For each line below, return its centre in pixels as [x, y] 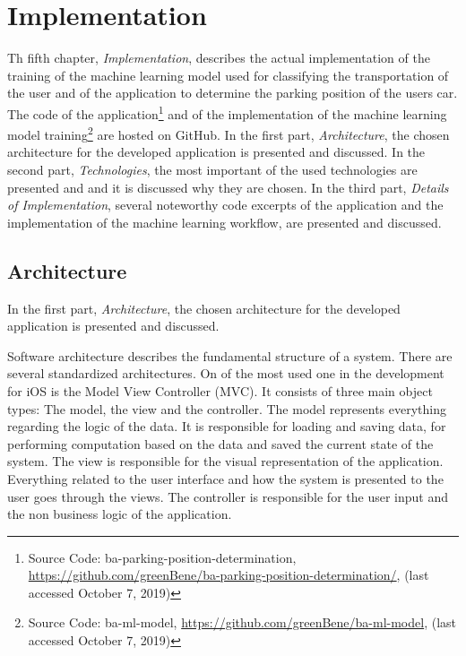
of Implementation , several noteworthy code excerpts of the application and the [225, 205]
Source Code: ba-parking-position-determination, [162, 557]
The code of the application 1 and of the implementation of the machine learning [227, 112]
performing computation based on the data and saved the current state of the [220, 443]
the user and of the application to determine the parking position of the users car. [233, 93]
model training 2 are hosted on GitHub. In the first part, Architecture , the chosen [229, 133]
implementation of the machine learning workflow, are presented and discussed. [224, 222]
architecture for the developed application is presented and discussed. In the [216, 152]
